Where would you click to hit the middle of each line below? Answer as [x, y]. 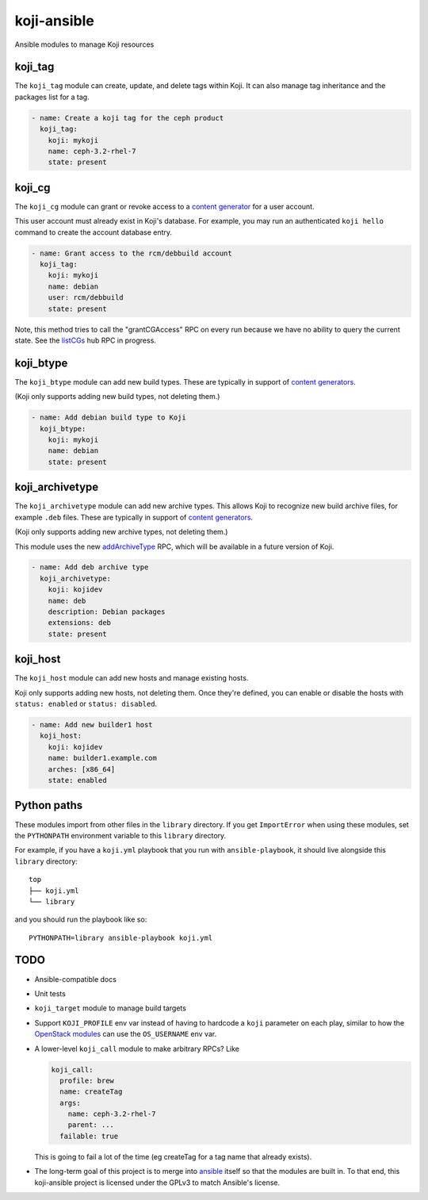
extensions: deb [79, 623]
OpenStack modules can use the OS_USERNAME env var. [126, 1034]
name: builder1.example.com [103, 758]
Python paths [49, 805]
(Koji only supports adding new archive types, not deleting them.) [121, 532]
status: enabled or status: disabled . [86, 704]
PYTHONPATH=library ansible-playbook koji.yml [121, 937]
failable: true [89, 1136]
